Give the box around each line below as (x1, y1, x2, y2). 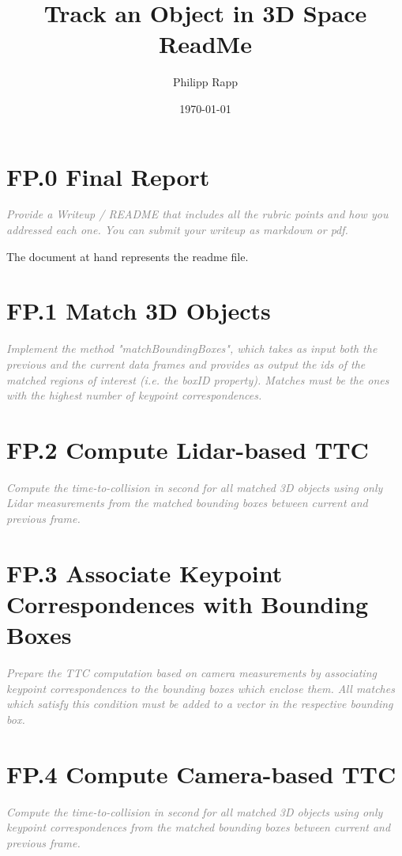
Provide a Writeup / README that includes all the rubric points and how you (6, 206, 389, 222)
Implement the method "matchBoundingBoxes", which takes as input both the (6, 340, 378, 357)
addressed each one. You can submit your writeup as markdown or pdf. (6, 222, 348, 238)
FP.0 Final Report (6, 160, 210, 192)
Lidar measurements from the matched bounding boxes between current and (6, 494, 368, 511)
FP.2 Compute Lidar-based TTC (6, 433, 369, 465)
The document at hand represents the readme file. (6, 248, 249, 264)
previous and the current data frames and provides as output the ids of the (6, 355, 366, 372)
